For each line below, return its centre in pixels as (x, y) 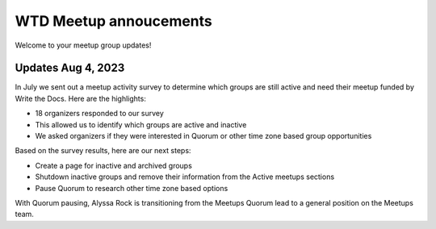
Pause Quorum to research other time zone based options (132, 188)
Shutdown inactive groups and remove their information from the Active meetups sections (185, 177)
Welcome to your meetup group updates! (83, 45)
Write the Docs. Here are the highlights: (81, 98)
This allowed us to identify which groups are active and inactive (141, 124)
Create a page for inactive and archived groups (114, 165)
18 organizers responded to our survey (100, 114)
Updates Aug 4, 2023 (70, 68)
